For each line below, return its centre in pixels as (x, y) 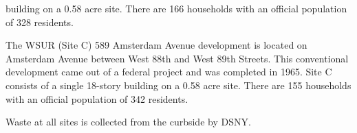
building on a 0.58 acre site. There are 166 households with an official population (176, 8)
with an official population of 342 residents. (97, 98)
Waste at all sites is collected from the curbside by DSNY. (128, 122)
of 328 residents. (40, 22)
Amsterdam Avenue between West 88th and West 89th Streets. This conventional (177, 58)
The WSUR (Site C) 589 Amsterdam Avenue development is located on (156, 45)
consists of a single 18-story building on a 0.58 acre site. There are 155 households (178, 85)
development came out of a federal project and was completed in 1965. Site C (169, 72)
